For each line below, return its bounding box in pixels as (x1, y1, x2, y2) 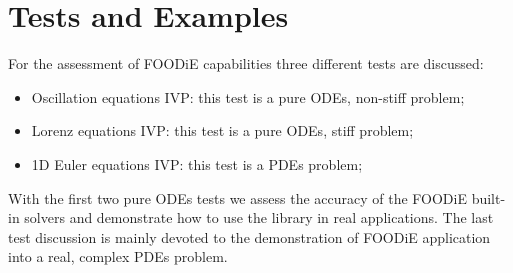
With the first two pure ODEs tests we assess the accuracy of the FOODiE (8, 187, 467, 208)
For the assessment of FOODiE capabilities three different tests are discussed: (8, 53, 484, 74)
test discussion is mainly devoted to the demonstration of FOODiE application (8, 226, 491, 247)
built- (471, 187, 506, 208)
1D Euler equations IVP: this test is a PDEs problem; (31, 153, 363, 174)
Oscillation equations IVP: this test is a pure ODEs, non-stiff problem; (31, 86, 465, 107)
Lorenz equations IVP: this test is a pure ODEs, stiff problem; (31, 120, 414, 141)
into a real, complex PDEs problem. (8, 246, 228, 267)
